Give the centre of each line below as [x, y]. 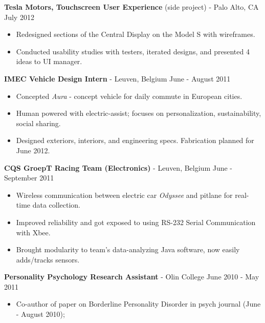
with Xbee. [33, 232]
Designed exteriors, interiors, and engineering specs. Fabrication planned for [135, 140]
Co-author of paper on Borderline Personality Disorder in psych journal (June [138, 304]
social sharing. [38, 123]
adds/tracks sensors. [48, 259]
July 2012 [19, 17]
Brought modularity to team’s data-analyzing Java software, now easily [128, 249]
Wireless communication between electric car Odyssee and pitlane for [124, 195]
